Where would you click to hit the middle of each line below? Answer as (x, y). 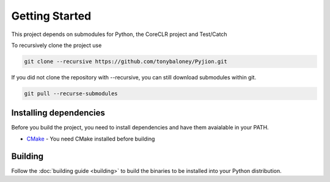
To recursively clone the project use (57, 45)
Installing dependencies (58, 113)
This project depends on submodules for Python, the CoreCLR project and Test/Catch (119, 34)
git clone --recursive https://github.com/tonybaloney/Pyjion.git (126, 61)
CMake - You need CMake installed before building (91, 139)
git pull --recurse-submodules (71, 93)
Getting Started (51, 16)
